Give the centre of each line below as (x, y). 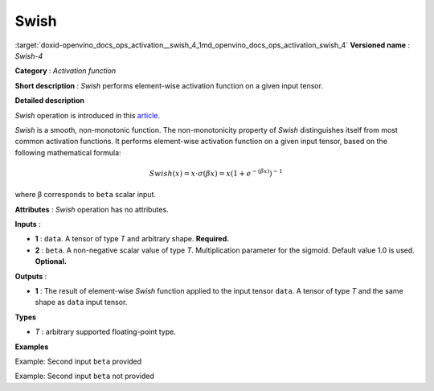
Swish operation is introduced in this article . (88, 115)
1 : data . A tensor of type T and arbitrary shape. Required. (132, 239)
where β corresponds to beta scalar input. (86, 195)
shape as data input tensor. (81, 303)
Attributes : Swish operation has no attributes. (92, 209)
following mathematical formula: (68, 152)
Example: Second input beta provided (78, 361)
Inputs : (28, 224)
